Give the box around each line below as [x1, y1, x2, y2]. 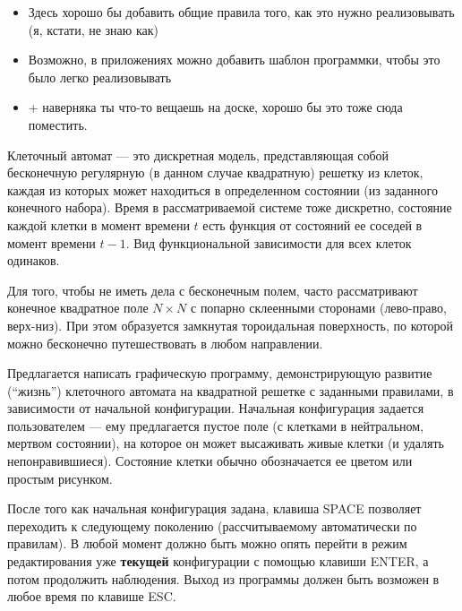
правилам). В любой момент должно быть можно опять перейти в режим [7, 534, 407, 553]
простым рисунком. [7, 469, 113, 487]
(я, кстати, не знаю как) [28, 20, 158, 39]
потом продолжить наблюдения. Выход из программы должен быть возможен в [7, 569, 440, 588]
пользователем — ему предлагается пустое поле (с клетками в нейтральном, [7, 416, 424, 435]
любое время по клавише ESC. [7, 587, 176, 606]
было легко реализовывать [28, 67, 172, 86]
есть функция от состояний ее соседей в [202, 215, 423, 234]
